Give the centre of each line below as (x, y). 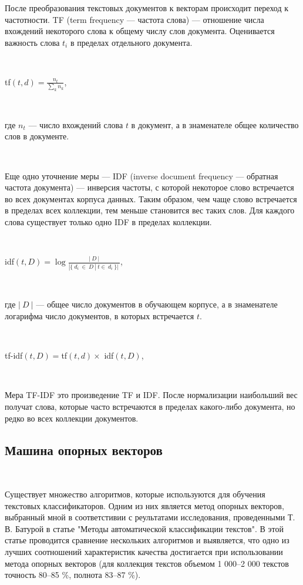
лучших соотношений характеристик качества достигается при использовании (144, 551)
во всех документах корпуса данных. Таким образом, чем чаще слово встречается (151, 198)
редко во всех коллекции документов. (72, 418)
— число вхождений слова (76, 124)
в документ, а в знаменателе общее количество (215, 124)
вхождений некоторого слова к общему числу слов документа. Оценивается (140, 31)
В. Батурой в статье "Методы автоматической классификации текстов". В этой (144, 528)
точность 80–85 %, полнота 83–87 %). (73, 575)
